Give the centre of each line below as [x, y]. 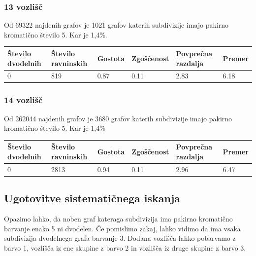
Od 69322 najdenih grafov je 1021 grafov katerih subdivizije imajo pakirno [116, 25]
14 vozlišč [23, 100]
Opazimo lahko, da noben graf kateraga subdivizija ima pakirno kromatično [118, 219]
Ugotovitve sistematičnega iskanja [92, 198]
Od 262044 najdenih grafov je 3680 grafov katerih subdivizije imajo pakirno [118, 118]
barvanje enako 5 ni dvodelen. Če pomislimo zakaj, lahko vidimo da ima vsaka [122, 228]
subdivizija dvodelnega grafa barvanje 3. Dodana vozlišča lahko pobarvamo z [120, 238]
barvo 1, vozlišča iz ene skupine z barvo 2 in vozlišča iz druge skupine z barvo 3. [125, 247]
